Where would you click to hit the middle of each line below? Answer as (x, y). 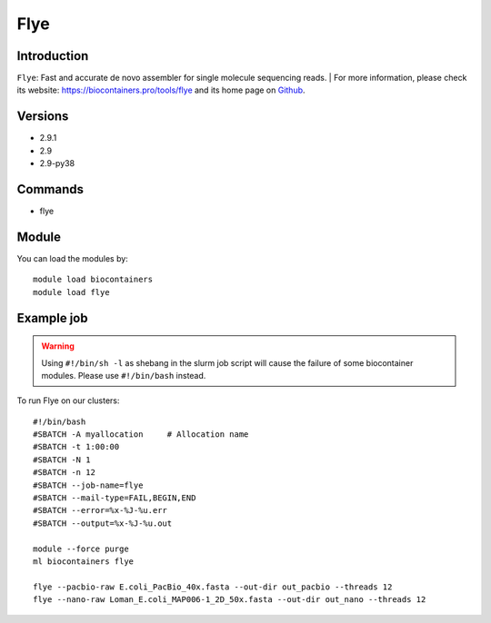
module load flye (71, 292)
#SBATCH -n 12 (64, 473)
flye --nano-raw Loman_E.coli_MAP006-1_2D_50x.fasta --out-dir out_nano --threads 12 (230, 600)
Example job (52, 318)
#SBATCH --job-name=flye (88, 485)
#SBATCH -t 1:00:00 (76, 447)
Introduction (53, 56)
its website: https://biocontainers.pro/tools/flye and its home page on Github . (161, 90)
